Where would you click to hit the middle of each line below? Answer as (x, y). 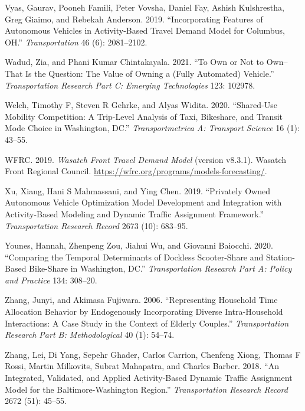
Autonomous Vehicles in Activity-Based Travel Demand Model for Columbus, (145, 30)
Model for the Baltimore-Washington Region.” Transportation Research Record (146, 389)
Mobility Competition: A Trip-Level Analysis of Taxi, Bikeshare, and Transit (144, 116)
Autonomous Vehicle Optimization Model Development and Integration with (143, 202)
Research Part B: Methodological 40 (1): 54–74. (90, 335)
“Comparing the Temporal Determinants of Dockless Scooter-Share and (134, 257)
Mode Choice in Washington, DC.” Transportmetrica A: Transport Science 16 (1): (152, 128)
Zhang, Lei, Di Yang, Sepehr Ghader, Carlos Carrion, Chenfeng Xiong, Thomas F (153, 354)
